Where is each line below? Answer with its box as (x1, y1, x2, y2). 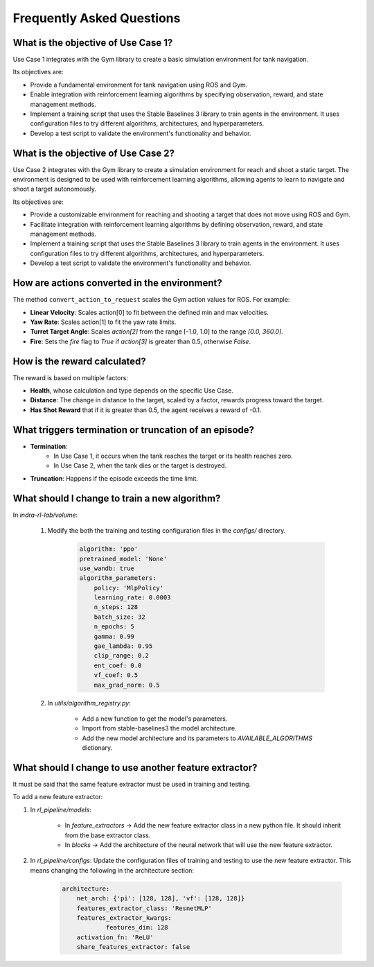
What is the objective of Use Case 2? (12, 147, 175, 159)
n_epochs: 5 (93, 623, 135, 631)
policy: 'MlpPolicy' (93, 583, 164, 592)
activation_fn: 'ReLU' (76, 933, 154, 941)
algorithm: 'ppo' (79, 545, 139, 553)
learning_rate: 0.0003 (93, 594, 171, 601)
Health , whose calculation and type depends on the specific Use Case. (30, 386, 233, 395)
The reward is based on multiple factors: (12, 373, 128, 382)
